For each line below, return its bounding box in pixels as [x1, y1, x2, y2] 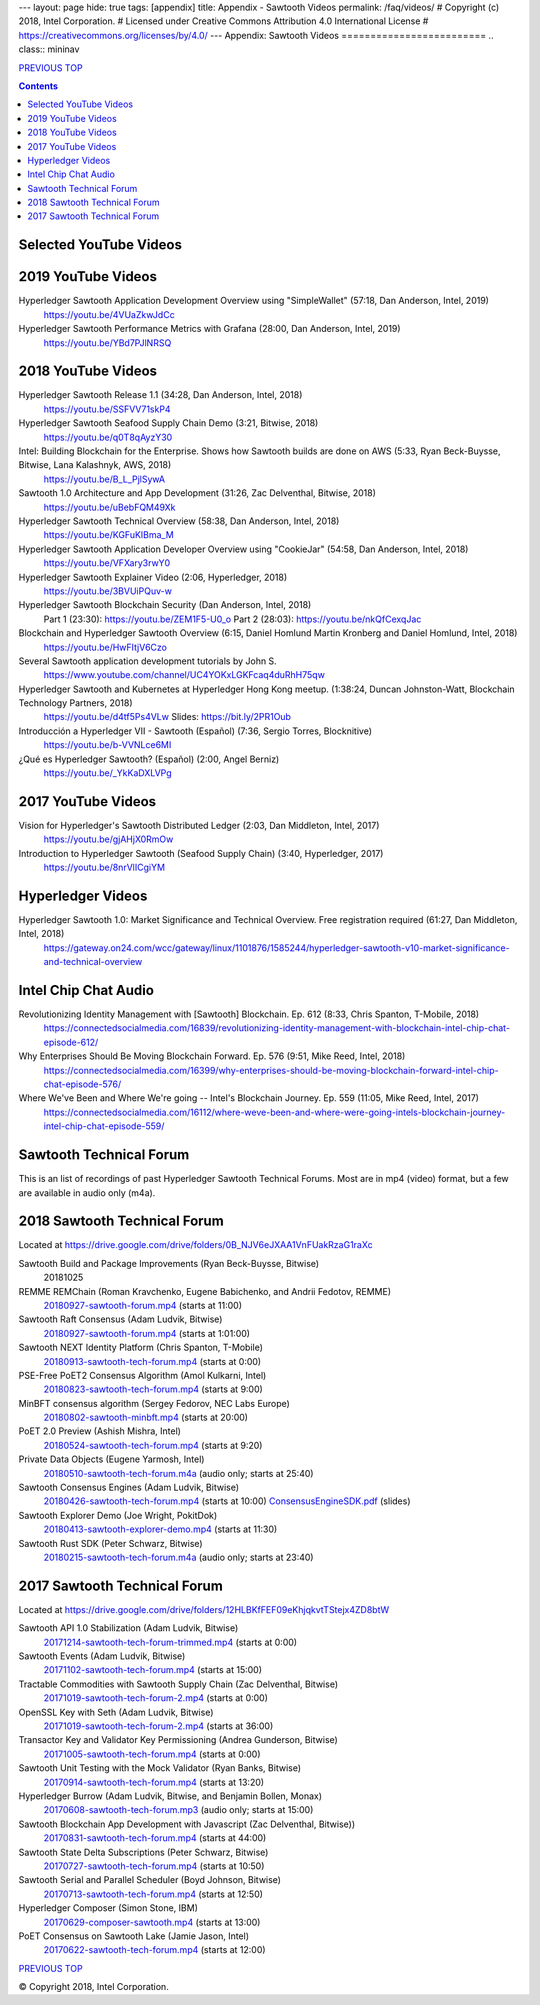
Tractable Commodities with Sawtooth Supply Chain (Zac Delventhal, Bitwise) [18, 1678, 339, 1690]
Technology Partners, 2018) [18, 697, 133, 709]
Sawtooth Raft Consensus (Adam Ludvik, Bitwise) [18, 1313, 223, 1325]
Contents [18, 80, 59, 92]
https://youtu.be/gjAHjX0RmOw [43, 833, 174, 845]
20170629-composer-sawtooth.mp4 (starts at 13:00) [43, 1916, 261, 1928]
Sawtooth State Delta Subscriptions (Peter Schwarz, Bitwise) [18, 1846, 269, 1858]
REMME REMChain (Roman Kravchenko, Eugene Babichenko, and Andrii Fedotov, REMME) [18, 1285, 392, 1297]
